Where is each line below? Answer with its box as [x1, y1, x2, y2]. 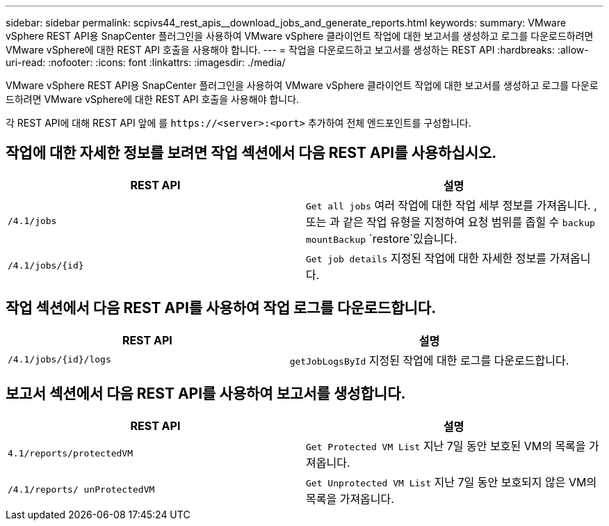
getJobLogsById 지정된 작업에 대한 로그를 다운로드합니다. [289, 353, 569, 367]
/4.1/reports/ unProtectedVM [8, 484, 155, 495]
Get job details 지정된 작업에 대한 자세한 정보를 [306, 250, 546, 265]
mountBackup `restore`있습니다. [306, 231, 457, 246]
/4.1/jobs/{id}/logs [8, 354, 111, 365]
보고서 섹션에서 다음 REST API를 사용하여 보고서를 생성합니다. [6, 385, 406, 403]
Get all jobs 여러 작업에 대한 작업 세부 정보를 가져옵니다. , [306, 198, 597, 212]
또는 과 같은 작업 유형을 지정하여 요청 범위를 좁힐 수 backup [306, 214, 595, 229]
